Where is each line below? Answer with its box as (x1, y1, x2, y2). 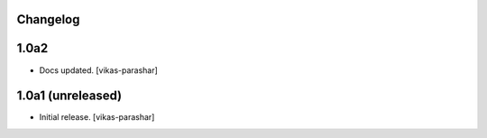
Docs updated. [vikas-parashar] (39, 64, 158, 76)
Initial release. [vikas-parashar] (39, 112, 155, 123)
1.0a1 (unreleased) (16, 88, 123, 104)
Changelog (16, 12, 80, 27)
